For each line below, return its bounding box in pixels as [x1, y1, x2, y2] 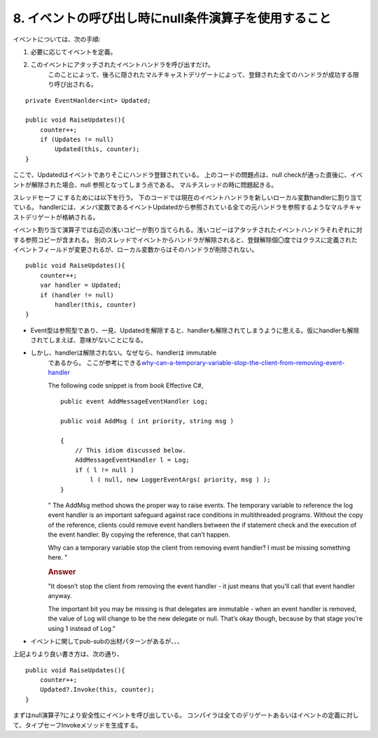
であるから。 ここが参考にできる [48, 358, 142, 367]
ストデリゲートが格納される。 [13, 213, 99, 221]
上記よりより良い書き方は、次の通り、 [13, 650, 123, 658]
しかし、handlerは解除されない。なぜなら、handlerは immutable [30, 348, 217, 357]
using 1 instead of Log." [48, 624, 115, 632]
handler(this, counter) [55, 301, 136, 308]
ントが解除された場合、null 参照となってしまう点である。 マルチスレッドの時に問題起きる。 [13, 180, 278, 189]
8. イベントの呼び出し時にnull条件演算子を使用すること [13, 10, 332, 26]
